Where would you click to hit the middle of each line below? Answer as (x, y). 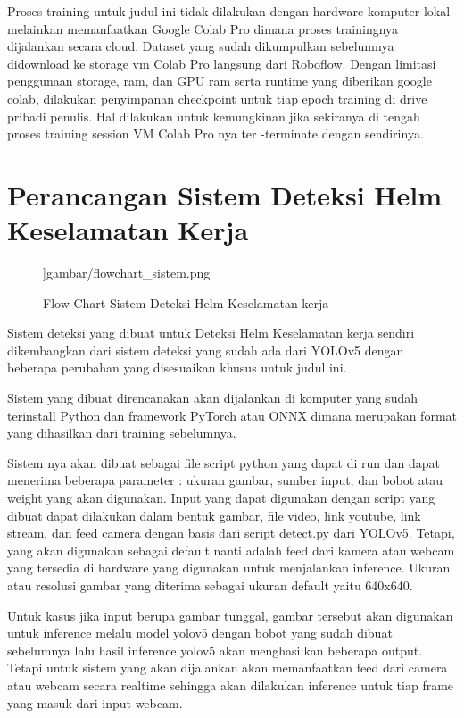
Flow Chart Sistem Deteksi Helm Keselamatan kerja (186, 302)
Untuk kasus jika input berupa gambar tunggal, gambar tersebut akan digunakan (230, 615)
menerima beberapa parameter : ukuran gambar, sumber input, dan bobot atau (225, 480)
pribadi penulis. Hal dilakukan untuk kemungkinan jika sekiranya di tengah (214, 116)
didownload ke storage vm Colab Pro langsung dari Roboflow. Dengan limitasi (222, 63)
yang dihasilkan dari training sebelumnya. (122, 433)
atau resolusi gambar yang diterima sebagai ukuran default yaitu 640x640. (210, 584)
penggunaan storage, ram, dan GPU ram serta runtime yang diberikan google (220, 81)
